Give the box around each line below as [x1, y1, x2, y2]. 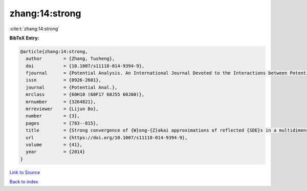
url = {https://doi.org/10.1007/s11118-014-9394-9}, [26, 135, 188, 140]
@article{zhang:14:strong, [20, 49, 88, 54]
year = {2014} [26, 149, 85, 155]
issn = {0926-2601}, [26, 77, 102, 83]
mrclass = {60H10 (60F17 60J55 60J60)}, [26, 92, 145, 97]
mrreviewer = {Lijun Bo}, [26, 106, 99, 112]
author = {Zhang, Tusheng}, [26, 56, 115, 61]
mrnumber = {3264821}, [26, 99, 96, 104]
